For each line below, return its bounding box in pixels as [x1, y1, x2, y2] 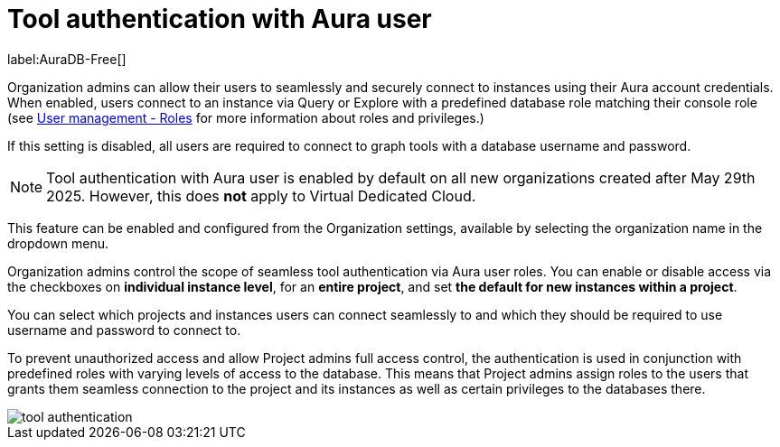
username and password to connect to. [7, 321, 241, 338]
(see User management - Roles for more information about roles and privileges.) [7, 109, 484, 126]
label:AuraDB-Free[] [7, 51, 127, 67]
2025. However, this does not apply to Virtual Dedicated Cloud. [46, 186, 476, 205]
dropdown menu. [7, 235, 108, 251]
